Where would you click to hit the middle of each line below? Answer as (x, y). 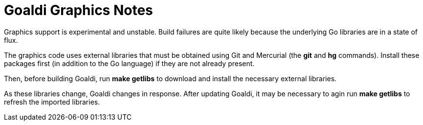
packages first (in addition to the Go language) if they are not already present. (129, 63)
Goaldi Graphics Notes (78, 10)
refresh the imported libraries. (52, 102)
